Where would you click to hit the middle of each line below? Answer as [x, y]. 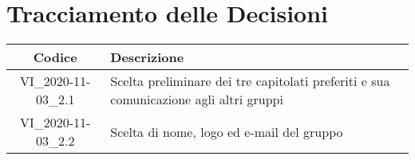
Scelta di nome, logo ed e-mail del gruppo [227, 131]
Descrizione [147, 57]
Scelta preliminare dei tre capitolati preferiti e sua [250, 81]
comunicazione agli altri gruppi [197, 100]
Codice [55, 57]
